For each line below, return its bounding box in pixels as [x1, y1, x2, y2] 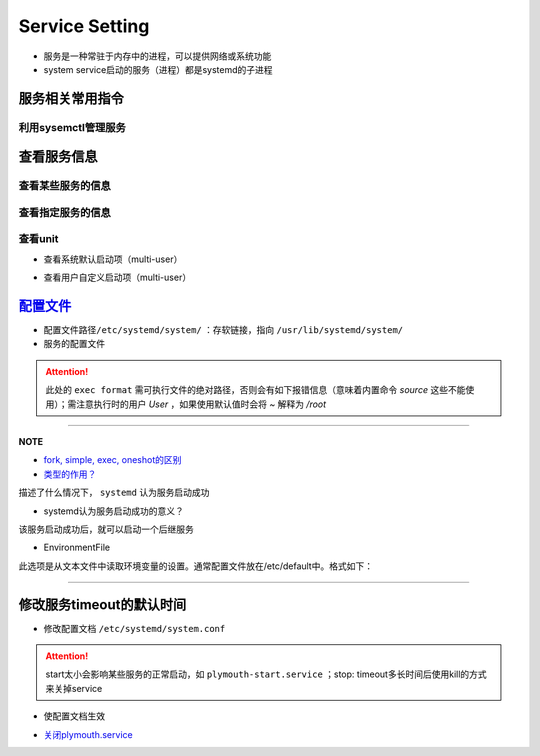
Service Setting [18, 15, 150, 37]
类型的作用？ [43, 468, 97, 480]
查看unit [18, 232, 59, 246]
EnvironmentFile [43, 541, 110, 554]
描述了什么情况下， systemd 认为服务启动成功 [18, 486, 210, 499]
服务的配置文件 [43, 338, 105, 350]
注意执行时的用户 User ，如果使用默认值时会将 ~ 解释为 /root [75, 398, 327, 410]
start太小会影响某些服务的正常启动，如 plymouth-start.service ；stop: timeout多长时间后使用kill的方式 [45, 668, 487, 680]
